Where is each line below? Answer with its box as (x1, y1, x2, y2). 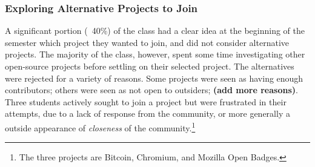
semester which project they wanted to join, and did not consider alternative (5, 36, 289, 48)
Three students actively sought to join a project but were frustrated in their (5, 95, 287, 108)
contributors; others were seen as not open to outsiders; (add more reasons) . (5, 83, 298, 96)
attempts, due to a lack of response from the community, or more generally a (5, 107, 290, 120)
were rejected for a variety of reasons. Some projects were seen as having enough (5, 71, 303, 84)
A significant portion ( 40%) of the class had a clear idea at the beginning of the (5, 24, 305, 37)
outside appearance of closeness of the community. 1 (5, 119, 196, 134)
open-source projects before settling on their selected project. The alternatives (5, 60, 294, 72)
